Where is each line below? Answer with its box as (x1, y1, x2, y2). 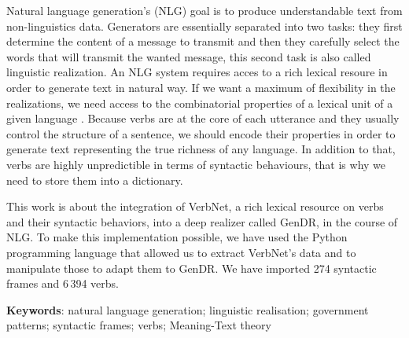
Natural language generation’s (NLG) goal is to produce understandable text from (6, 2, 403, 18)
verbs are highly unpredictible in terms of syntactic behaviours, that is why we (6, 156, 386, 172)
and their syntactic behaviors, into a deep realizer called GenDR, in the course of (6, 213, 398, 230)
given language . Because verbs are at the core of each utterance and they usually (6, 110, 400, 127)
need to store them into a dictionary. (6, 171, 183, 188)
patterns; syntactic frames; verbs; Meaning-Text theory (6, 317, 271, 333)
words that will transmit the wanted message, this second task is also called (6, 48, 371, 64)
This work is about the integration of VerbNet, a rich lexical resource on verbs (6, 198, 384, 215)
